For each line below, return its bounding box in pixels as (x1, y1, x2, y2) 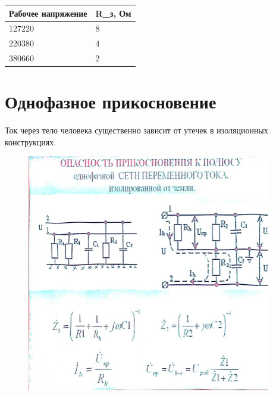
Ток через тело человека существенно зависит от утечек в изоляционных (5, 124, 268, 136)
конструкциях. (5, 135, 57, 148)
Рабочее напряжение (9, 7, 87, 19)
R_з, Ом (95, 7, 131, 19)
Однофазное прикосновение (5, 89, 216, 114)
